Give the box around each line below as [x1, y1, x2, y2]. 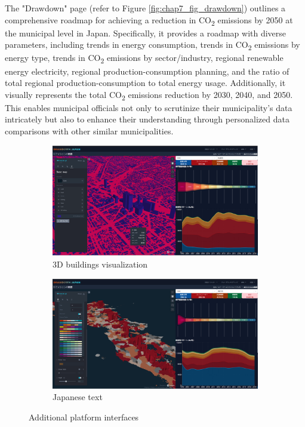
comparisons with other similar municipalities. [5, 125, 174, 137]
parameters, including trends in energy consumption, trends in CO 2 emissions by [5, 38, 300, 53]
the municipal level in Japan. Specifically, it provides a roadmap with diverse [5, 26, 286, 39]
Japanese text [53, 391, 103, 403]
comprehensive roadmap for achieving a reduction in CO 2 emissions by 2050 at [5, 13, 293, 27]
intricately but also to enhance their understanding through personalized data [5, 113, 289, 125]
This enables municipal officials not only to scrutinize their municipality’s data [5, 101, 292, 113]
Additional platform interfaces [29, 410, 139, 423]
